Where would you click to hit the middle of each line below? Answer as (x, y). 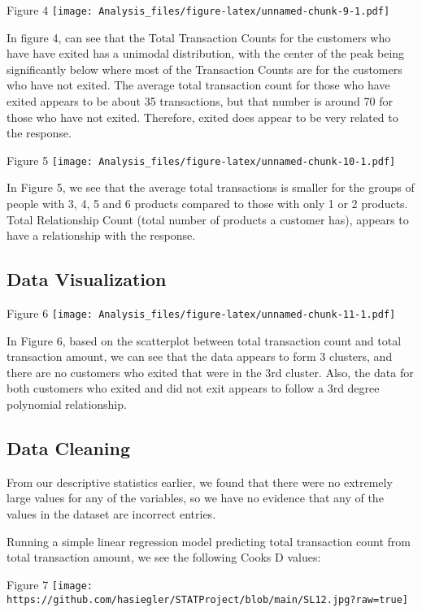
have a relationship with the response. (101, 235)
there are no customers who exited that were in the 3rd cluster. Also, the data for (210, 372)
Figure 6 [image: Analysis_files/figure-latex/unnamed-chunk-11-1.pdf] (201, 313)
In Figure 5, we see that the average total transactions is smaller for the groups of (211, 187)
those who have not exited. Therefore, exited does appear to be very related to (202, 117)
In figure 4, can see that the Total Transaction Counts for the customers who (199, 37)
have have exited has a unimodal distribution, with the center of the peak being (206, 53)
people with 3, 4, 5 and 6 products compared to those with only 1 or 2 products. (207, 204)
